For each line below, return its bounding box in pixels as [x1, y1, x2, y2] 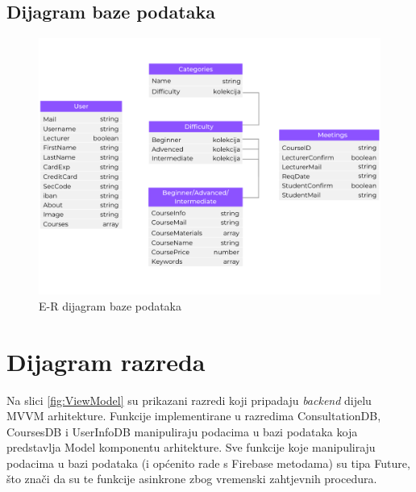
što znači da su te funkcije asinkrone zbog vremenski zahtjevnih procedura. [6, 470, 377, 487]
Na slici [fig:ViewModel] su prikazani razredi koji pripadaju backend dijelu [6, 391, 372, 408]
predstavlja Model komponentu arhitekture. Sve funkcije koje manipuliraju [6, 439, 376, 456]
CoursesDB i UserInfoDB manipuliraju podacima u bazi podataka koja [6, 423, 358, 440]
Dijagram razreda [6, 344, 206, 377]
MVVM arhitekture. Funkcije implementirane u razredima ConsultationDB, [6, 407, 381, 424]
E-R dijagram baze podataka [39, 297, 182, 314]
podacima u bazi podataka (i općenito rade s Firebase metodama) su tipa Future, [6, 454, 410, 471]
